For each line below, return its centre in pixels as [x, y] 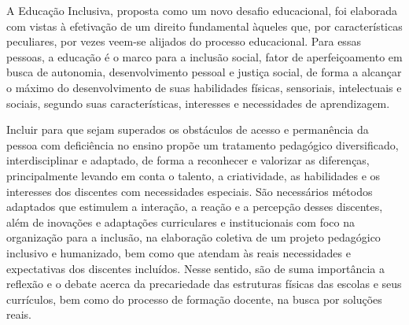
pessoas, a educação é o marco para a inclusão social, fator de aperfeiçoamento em [204, 56]
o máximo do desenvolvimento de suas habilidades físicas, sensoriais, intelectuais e [204, 87]
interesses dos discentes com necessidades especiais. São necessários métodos [190, 191]
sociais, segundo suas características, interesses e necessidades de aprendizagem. [198, 103]
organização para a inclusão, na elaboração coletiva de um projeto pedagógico [193, 237]
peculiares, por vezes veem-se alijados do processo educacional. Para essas [184, 41]
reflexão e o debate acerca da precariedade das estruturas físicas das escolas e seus [204, 284]
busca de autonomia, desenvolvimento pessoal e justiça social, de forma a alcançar [204, 72]
